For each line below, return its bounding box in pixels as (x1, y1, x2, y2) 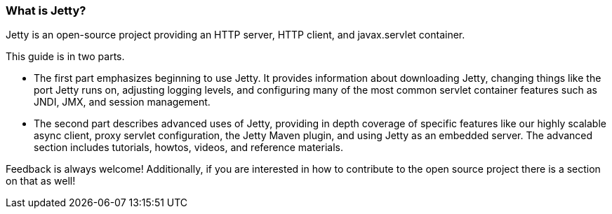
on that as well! (6, 175, 76, 187)
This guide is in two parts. (6, 50, 125, 63)
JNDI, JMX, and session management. (34, 96, 211, 108)
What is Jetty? (6, 3, 86, 17)
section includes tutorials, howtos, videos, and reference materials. (34, 141, 343, 154)
